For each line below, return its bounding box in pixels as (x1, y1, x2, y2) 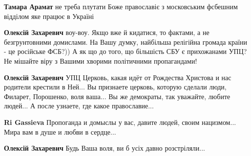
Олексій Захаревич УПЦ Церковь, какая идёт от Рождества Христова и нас (4, 72, 231, 82)
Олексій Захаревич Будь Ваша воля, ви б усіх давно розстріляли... (4, 143, 206, 153)
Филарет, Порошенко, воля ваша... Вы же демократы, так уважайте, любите (4, 91, 230, 101)
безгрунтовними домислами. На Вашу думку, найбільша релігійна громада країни (4, 36, 248, 47)
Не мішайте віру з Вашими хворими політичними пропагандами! (4, 55, 197, 66)
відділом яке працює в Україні (4, 11, 94, 21)
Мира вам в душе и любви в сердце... (4, 126, 116, 137)
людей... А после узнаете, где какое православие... (4, 101, 154, 111)
